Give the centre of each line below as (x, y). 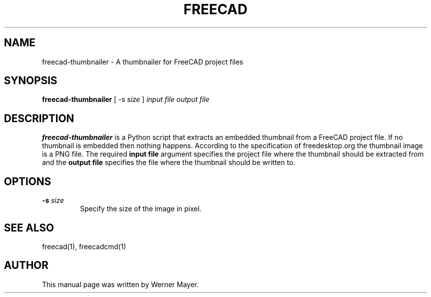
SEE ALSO (29, 228)
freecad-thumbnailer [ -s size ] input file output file (126, 99)
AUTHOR (26, 265)
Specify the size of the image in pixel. (141, 209)
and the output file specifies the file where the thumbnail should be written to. (169, 163)
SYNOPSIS (31, 81)
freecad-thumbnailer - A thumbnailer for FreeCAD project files (143, 62)
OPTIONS (28, 181)
